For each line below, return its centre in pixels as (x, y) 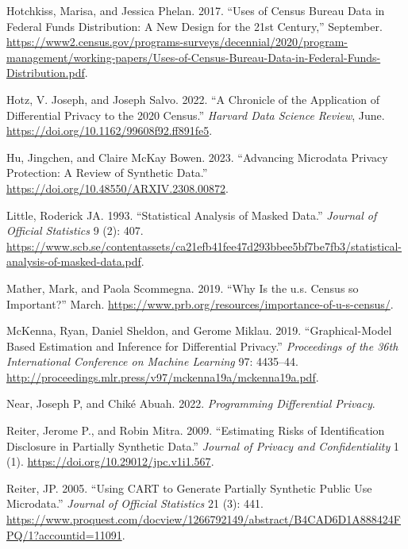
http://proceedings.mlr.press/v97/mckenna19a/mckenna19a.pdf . (163, 376)
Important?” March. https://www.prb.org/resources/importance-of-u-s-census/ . (200, 303)
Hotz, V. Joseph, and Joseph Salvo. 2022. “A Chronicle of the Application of (193, 99)
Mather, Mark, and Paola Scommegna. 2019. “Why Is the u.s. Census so (183, 288)
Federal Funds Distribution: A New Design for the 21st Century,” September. (194, 26)
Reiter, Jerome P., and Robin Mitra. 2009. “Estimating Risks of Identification (196, 430)
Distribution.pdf (46, 73)
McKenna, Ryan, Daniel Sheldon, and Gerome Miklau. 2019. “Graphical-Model (199, 330)
